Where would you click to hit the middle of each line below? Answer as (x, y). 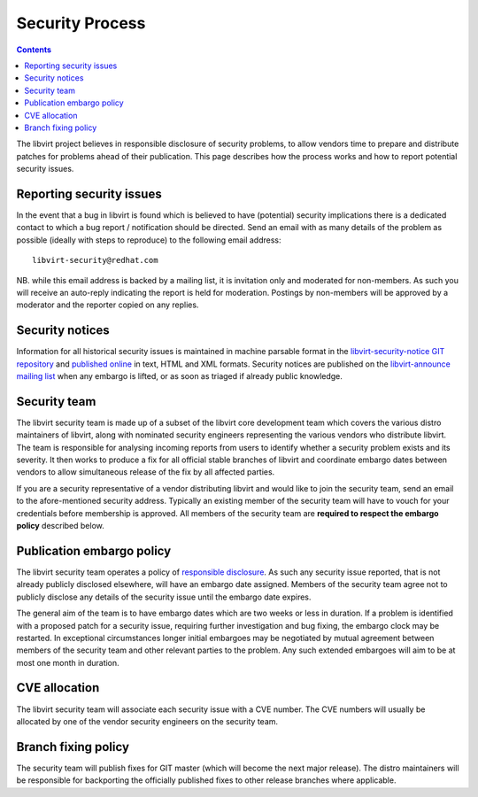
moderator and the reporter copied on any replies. (108, 305)
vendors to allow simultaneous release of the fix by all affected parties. (146, 472)
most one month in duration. (68, 662)
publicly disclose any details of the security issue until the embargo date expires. (164, 597)
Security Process (81, 23)
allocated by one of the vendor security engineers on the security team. (147, 721)
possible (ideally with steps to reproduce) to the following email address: (149, 240)
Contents (34, 50)
